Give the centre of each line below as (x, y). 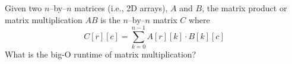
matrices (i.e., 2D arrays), (121, 8)
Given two (23, 8)
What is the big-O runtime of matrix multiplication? (101, 54)
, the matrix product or (245, 8)
